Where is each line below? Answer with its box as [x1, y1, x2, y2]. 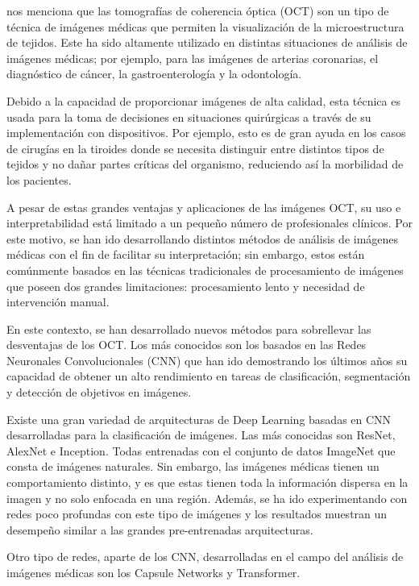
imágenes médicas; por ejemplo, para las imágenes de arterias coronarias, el [6, 49, 379, 66]
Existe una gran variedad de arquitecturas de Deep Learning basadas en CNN [6, 410, 392, 427]
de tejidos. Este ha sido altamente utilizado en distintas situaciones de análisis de [6, 34, 408, 51]
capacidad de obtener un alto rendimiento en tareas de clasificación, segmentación [6, 368, 411, 384]
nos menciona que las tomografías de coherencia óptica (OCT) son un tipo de [6, 2, 389, 19]
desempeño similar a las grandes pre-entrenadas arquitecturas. [6, 521, 313, 538]
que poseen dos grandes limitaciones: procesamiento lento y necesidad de [6, 277, 365, 294]
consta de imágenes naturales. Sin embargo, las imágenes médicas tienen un [6, 458, 380, 475]
